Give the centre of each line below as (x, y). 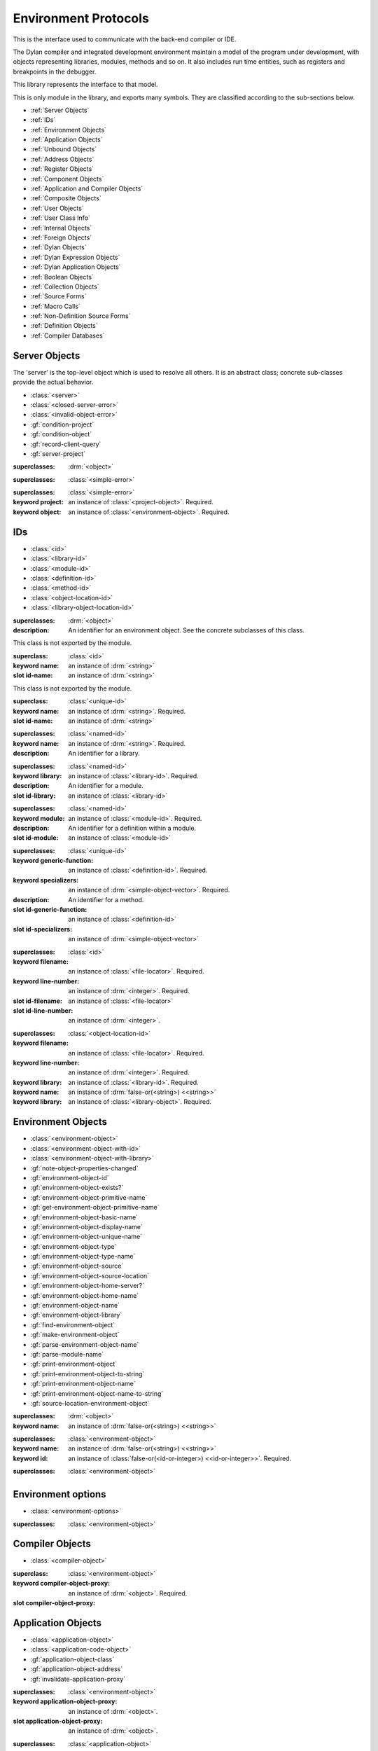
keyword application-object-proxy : (65, 1701)
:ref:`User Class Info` (61, 218)
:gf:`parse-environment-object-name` (85, 1344)
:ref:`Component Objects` (67, 179)
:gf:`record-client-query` (66, 444)
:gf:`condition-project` (62, 424)
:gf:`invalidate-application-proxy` (78, 1679)
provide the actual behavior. (53, 382)
